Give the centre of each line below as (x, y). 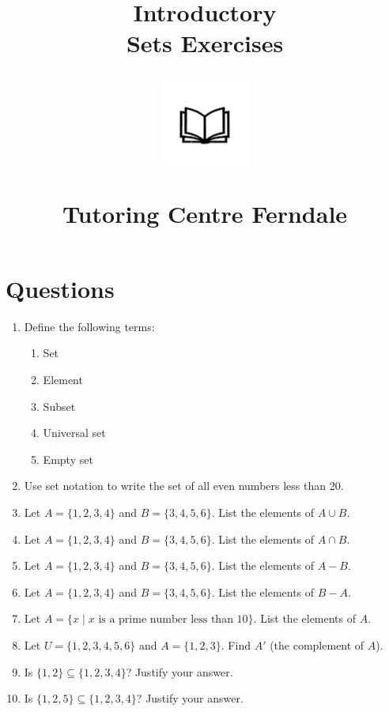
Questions (60, 288)
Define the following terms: (89, 326)
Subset (59, 406)
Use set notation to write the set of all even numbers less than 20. (184, 486)
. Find (236, 645)
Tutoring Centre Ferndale (205, 213)
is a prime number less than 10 (173, 620)
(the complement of (317, 645)
